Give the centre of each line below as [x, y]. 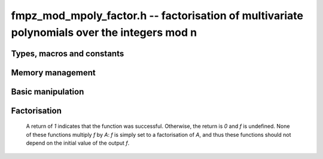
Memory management [53, 73]
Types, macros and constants [68, 53]
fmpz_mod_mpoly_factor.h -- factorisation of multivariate [157, 16]
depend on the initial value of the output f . [78, 143]
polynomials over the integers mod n [104, 32]
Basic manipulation [48, 92]
